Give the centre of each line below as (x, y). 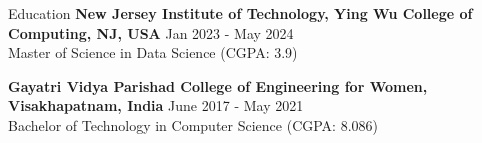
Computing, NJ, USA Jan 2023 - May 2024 (151, 32)
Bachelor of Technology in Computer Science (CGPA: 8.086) (193, 124)
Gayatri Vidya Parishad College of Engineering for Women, (218, 85)
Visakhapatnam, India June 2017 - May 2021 (156, 105)
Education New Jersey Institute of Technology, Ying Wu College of (240, 13)
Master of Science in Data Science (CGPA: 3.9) (153, 52)
